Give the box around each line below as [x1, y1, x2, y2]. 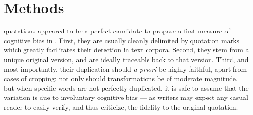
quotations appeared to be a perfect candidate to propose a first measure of [4, 26, 230, 36]
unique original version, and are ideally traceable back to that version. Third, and [4, 54, 249, 64]
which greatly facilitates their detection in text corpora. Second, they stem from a [4, 45, 249, 55]
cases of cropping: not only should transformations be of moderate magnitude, [4, 73, 238, 83]
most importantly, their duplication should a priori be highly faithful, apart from [4, 64, 247, 74]
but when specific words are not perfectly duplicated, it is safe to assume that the [4, 82, 249, 93]
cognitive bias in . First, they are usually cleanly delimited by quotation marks [4, 35, 240, 45]
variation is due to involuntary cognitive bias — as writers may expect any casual [4, 92, 248, 102]
